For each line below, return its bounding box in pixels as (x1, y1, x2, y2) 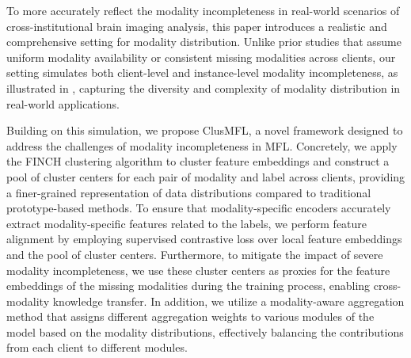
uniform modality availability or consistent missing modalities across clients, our (6, 48, 396, 65)
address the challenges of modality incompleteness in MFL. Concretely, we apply (6, 137, 398, 154)
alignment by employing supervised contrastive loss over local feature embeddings (6, 230, 402, 247)
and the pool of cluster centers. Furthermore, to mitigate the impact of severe (6, 246, 383, 262)
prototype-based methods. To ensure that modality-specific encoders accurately (6, 200, 391, 216)
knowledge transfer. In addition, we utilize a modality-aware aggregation (52, 292, 405, 309)
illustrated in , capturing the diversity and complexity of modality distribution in (6, 79, 401, 96)
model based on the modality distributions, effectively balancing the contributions (6, 323, 404, 340)
